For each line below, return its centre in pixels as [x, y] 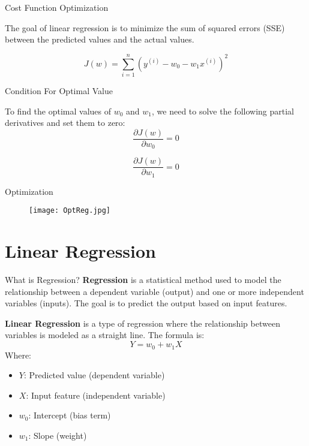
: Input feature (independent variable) [96, 395]
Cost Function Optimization [57, 7]
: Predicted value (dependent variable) [94, 375]
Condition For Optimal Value [59, 90]
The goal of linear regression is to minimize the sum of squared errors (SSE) [145, 27]
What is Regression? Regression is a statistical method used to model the [143, 280]
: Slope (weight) [58, 435]
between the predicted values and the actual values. [100, 39]
